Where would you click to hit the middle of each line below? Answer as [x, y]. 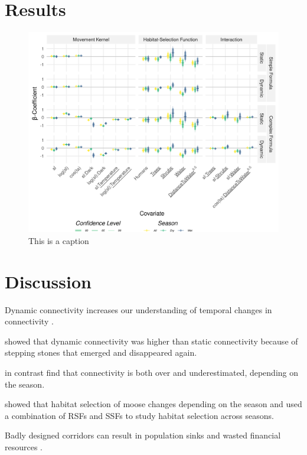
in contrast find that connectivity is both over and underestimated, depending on [152, 372]
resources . [24, 446]
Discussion [48, 281]
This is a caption [59, 240]
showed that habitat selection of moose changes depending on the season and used [153, 404]
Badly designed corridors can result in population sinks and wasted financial [143, 435]
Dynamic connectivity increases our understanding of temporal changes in [138, 309]
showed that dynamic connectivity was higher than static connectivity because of [151, 341]
